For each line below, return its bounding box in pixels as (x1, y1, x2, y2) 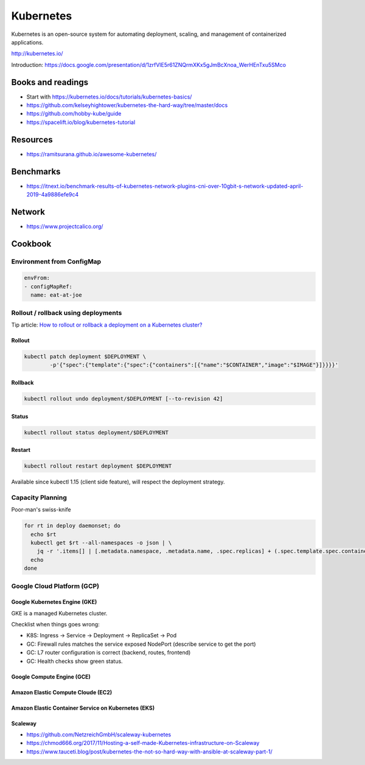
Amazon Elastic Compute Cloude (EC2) (11, 688, 113, 696)
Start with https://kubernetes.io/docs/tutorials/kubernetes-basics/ (26, 93, 192, 100)
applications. (11, 38, 44, 46)
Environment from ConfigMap (11, 257, 102, 266)
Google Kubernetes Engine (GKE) (11, 598, 97, 606)
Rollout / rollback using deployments (11, 308, 122, 317)
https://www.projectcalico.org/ (26, 223, 103, 230)
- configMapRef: (24, 283, 73, 290)
